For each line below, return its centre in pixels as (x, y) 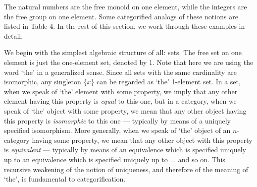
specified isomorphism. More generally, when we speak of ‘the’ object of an (117, 130)
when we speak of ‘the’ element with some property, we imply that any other (121, 91)
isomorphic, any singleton (43, 82)
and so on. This (202, 159)
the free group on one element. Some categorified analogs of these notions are (121, 16)
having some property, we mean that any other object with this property (142, 140)
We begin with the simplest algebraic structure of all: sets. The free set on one (123, 52)
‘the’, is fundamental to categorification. (65, 179)
